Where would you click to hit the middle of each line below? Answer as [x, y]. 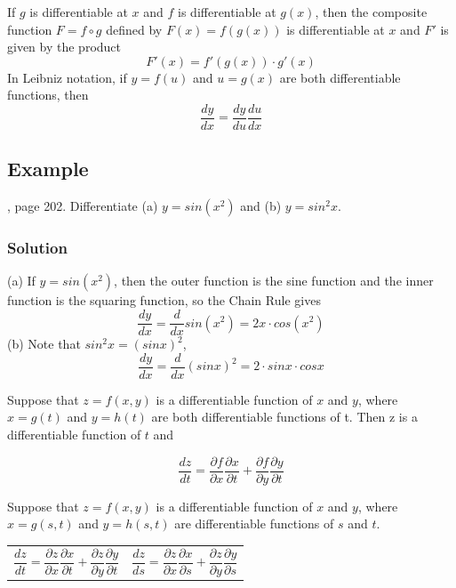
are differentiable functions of [254, 524]
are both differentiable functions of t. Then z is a [284, 417]
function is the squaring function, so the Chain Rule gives [164, 300]
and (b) [261, 206]
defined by [134, 29]
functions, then [48, 95]
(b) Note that [44, 344]
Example [48, 169]
